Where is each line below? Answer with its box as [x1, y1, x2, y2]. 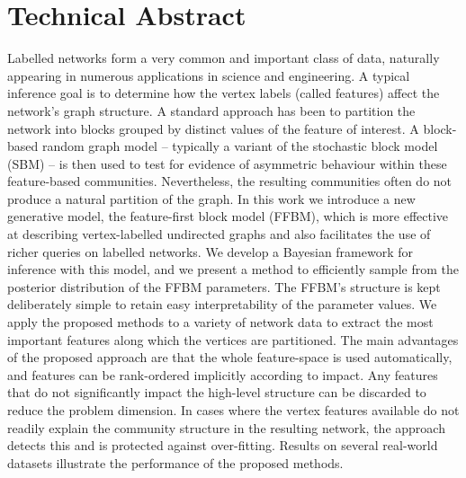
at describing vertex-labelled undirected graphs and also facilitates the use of [7, 225, 431, 243]
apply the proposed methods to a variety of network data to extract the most [7, 313, 434, 332]
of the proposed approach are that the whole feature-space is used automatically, [7, 348, 453, 367]
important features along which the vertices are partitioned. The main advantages [7, 330, 459, 349]
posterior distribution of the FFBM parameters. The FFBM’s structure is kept [7, 277, 441, 296]
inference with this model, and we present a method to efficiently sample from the [7, 260, 459, 279]
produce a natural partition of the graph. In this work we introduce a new [7, 189, 416, 208]
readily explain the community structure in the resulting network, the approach [7, 418, 445, 437]
